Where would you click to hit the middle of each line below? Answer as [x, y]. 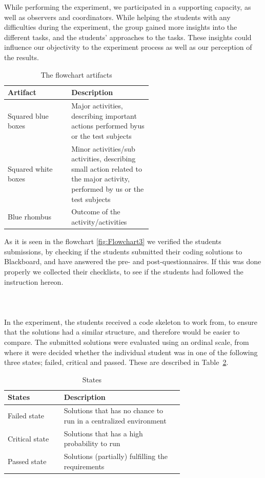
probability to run [92, 443]
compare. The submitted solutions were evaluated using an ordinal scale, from [127, 342]
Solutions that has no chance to [114, 410]
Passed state [27, 461]
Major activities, [97, 105]
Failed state [26, 416]
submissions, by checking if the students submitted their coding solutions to [123, 251]
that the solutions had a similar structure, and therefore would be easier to [122, 332]
